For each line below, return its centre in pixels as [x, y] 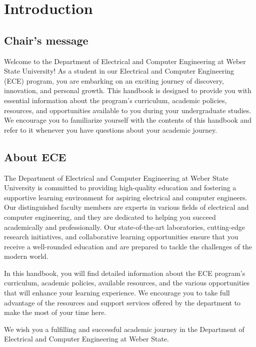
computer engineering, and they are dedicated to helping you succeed [110, 217]
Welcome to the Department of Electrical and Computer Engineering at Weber [125, 61]
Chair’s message [46, 40]
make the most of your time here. [55, 312]
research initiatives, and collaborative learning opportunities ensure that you [121, 237]
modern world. [26, 256]
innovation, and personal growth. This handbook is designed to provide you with [128, 90]
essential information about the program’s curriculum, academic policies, [115, 100]
